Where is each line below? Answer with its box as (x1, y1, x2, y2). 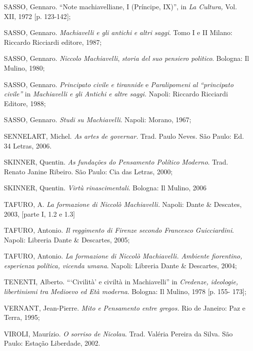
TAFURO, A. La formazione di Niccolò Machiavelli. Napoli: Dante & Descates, (4, 199, 242, 209)
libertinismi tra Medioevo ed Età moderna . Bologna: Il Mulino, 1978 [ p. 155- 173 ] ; (4, 286, 247, 296)
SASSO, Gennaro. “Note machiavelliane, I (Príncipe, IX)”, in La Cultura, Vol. (4, 1, 237, 11)
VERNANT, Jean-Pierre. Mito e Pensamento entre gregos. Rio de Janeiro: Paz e (4, 302, 246, 313)
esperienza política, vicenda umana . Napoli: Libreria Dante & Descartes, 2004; (4, 260, 237, 270)
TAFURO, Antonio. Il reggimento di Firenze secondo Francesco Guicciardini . (4, 225, 234, 235)
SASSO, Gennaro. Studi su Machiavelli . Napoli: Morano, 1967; (4, 114, 192, 125)
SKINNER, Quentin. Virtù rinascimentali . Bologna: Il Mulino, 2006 (4, 183, 207, 193)
